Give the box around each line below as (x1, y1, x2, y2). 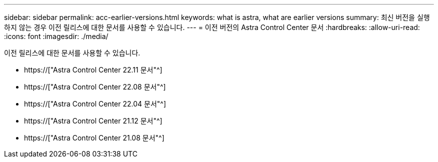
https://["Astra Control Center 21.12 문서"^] (24, 116, 162, 125)
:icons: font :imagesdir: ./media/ (4, 32, 108, 40)
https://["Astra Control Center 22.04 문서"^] (24, 99, 166, 108)
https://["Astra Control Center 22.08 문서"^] (24, 82, 166, 91)
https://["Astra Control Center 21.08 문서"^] (24, 133, 164, 142)
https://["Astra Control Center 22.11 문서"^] (24, 65, 162, 74)
